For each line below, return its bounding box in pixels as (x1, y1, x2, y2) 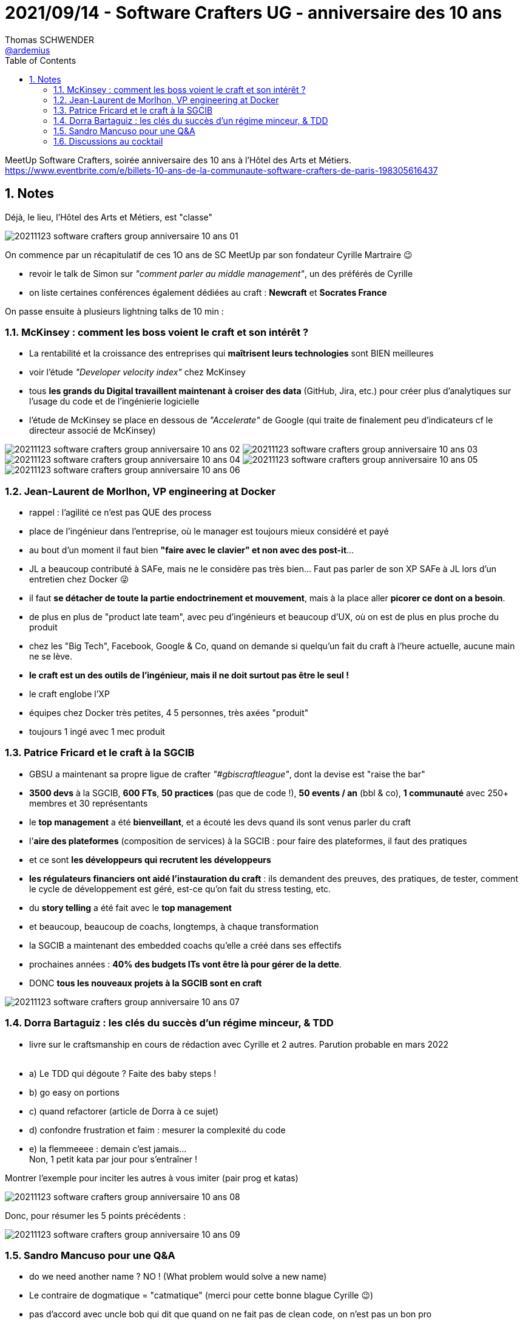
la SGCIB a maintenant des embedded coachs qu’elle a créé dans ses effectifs (29, 940, 342, 950)
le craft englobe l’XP (29, 689, 110, 700)
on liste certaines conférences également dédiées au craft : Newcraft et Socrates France (29, 287, 387, 298)
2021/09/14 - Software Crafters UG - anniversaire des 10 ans (5, 2, 502, 23)
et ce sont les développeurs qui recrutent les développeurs (29, 854, 271, 865)
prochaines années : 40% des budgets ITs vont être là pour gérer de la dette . (29, 958, 342, 969)
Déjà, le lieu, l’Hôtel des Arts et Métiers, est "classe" (5, 211, 213, 222)
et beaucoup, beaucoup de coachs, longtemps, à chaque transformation (29, 921, 319, 932)
